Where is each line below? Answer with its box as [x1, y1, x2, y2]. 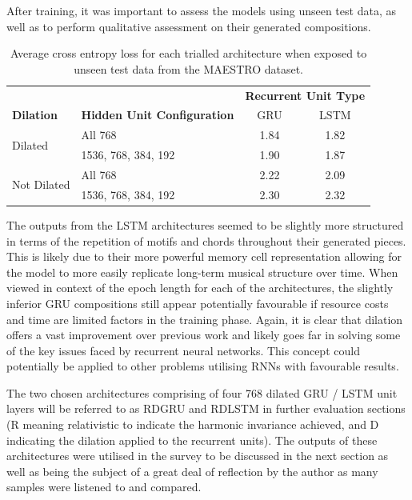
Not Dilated [12, 176, 70, 193]
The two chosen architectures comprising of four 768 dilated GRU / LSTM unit [6, 384, 398, 401]
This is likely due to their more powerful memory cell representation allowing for [6, 248, 402, 265]
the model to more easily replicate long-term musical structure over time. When [6, 263, 398, 280]
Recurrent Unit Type [245, 86, 366, 103]
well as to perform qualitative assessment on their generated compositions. [6, 18, 371, 34]
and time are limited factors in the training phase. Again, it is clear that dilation [6, 310, 403, 327]
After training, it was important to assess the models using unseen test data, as [6, 2, 396, 18]
